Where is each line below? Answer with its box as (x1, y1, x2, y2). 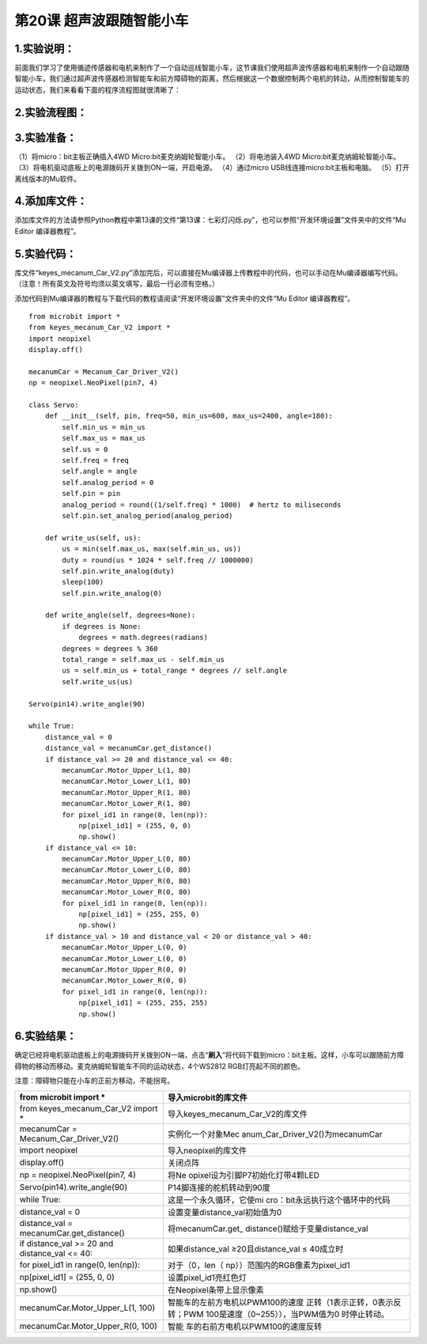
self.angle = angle (62, 467, 138, 476)
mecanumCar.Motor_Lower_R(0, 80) (62, 888, 191, 897)
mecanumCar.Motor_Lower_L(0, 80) (62, 865, 191, 874)
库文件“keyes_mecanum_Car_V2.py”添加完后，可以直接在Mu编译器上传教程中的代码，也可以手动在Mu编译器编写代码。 (14, 267, 402, 277)
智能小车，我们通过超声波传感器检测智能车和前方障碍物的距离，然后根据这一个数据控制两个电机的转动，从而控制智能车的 (14, 74, 410, 83)
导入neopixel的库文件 (167, 1145, 248, 1156)
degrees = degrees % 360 (62, 644, 158, 653)
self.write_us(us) (62, 677, 134, 686)
